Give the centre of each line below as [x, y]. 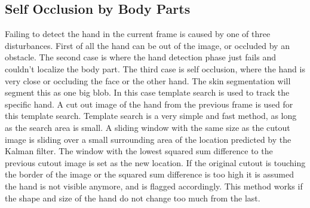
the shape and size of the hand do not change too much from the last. [133, 198]
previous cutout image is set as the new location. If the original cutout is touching [155, 162]
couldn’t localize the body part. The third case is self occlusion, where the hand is [155, 68]
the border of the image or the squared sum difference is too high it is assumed [150, 174]
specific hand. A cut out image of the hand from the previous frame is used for [149, 104]
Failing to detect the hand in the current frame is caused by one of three [138, 34]
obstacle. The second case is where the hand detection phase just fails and [140, 57]
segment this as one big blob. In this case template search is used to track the [147, 92]
